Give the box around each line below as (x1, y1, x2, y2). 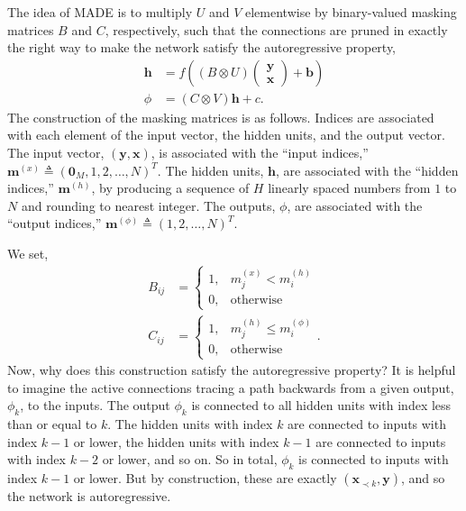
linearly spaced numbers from (268, 178, 431, 197)
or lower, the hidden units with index (73, 432, 279, 451)
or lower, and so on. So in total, (102, 450, 278, 469)
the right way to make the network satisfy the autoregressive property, (7, 38, 397, 57)
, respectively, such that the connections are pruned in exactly (105, 20, 448, 39)
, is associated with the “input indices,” (151, 143, 369, 162)
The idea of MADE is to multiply (7, 3, 193, 21)
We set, (7, 244, 49, 262)
